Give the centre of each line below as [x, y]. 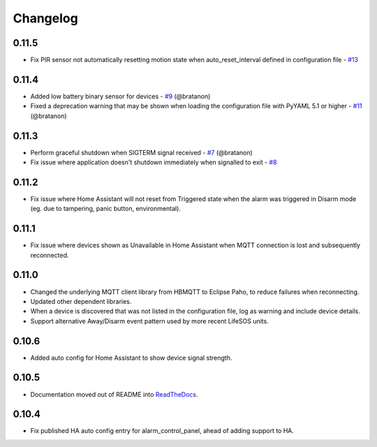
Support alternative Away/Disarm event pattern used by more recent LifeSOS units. [149, 321]
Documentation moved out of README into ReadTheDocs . [114, 394]
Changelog [45, 18]
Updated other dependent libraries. [81, 301]
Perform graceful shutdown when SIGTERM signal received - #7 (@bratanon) [141, 152]
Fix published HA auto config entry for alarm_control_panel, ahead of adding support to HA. [162, 431]
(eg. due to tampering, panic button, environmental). [106, 209]
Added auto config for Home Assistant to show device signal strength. [131, 358]
